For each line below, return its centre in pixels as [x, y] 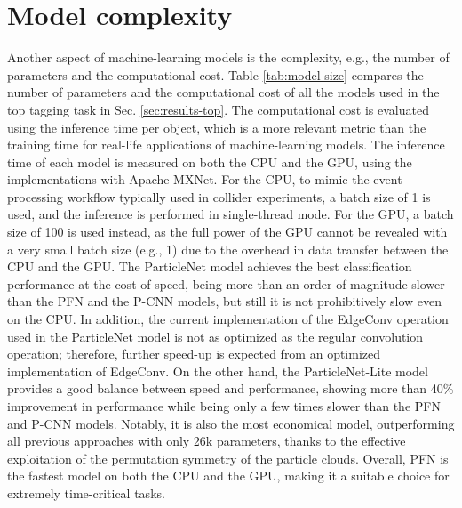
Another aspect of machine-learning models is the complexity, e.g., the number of [228, 57]
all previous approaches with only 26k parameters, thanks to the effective [207, 441]
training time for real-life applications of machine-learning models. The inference [226, 145]
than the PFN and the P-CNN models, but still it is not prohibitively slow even [225, 301]
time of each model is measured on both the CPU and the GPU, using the [210, 161]
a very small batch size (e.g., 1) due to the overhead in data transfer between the [228, 249]
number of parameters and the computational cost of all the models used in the [223, 92]
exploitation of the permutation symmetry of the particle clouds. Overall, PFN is [228, 458]
